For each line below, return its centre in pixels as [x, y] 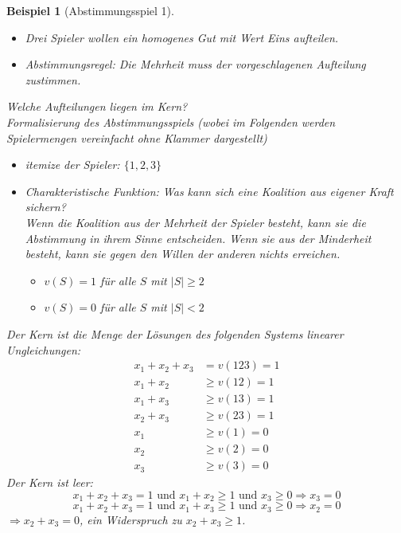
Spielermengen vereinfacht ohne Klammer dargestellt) [137, 137]
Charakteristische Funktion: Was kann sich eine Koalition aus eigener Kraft [209, 191]
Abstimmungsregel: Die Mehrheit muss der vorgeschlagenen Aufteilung [195, 64]
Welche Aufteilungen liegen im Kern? [97, 106]
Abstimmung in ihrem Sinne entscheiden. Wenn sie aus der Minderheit [198, 238]
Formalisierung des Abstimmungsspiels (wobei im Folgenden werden [171, 121]
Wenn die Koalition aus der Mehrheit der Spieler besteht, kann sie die [195, 222]
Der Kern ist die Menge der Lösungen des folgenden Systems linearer [175, 333]
